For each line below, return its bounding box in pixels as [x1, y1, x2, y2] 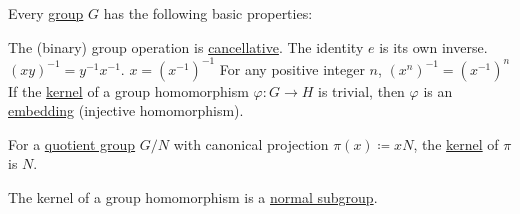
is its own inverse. [379, 36, 488, 57]
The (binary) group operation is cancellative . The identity [8, 36, 364, 57]
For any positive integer [219, 58, 365, 79]
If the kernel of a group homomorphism [8, 80, 249, 101]
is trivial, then [318, 80, 405, 101]
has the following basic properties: [103, 3, 313, 23]
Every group [8, 3, 84, 23]
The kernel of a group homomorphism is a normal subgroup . [8, 187, 378, 208]
